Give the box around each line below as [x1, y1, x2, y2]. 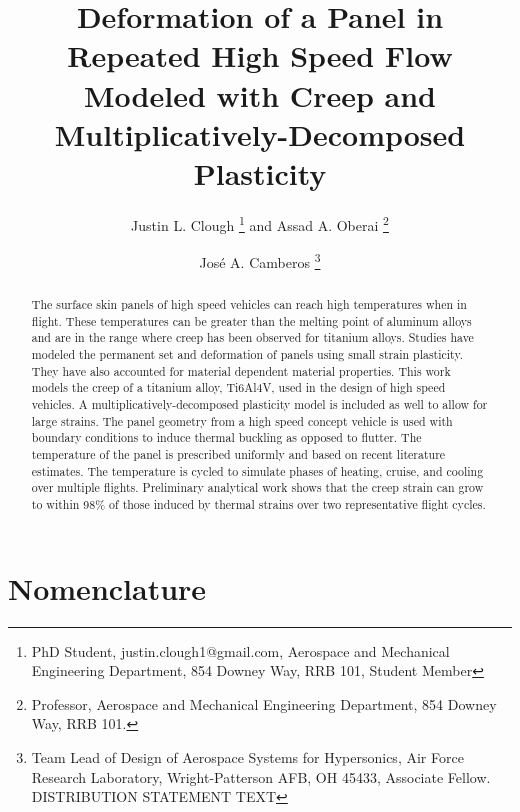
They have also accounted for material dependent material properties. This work [31, 362, 451, 379]
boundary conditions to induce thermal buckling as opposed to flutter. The [31, 429, 422, 446]
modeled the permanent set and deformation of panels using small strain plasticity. [31, 346, 464, 363]
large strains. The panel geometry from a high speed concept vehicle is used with [31, 412, 453, 429]
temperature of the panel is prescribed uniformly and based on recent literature [31, 446, 446, 463]
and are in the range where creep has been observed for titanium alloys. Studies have [31, 329, 474, 346]
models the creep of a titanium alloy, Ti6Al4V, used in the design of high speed [31, 379, 446, 396]
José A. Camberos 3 [199, 249, 321, 272]
